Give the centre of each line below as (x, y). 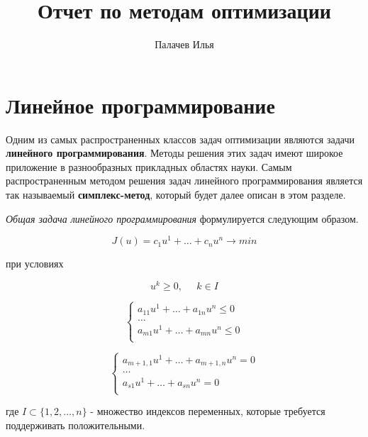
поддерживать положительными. (76, 425)
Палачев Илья (184, 44)
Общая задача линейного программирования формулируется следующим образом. (182, 218)
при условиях (35, 264)
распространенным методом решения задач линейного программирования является (184, 181)
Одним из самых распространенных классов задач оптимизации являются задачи (180, 139)
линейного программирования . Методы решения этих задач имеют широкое (174, 153)
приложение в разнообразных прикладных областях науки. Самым (149, 166)
